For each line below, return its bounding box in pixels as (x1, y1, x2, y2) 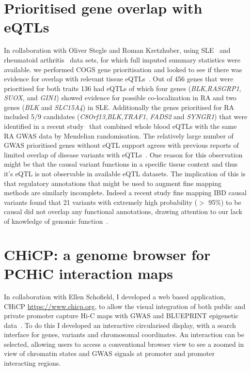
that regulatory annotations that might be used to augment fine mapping (4, 178, 222, 188)
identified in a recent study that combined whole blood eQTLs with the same (4, 121, 237, 131)
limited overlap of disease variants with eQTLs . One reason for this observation (4, 149, 243, 159)
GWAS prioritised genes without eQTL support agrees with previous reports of (4, 140, 239, 150)
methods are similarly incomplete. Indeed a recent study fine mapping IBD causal (4, 187, 247, 198)
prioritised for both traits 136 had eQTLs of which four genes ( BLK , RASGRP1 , (4, 83, 241, 93)
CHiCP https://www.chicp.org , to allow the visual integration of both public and (4, 301, 246, 311)
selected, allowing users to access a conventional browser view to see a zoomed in (4, 339, 244, 349)
